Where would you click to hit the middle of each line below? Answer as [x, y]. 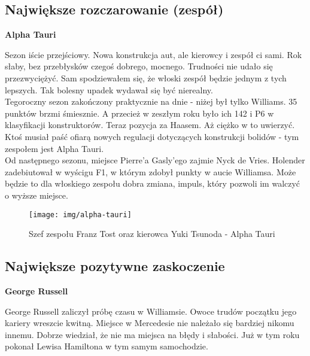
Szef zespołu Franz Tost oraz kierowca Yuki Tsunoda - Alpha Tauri [152, 234]
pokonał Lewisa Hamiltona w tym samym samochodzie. [107, 346]
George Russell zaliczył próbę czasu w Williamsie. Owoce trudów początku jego [151, 311]
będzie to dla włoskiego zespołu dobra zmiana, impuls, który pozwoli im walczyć [153, 183]
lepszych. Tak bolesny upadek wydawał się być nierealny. [109, 89]
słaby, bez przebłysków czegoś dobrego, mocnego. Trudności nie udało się [139, 66]
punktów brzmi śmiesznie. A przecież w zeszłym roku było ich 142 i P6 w [139, 113]
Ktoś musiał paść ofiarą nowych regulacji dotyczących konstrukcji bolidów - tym [152, 136]
